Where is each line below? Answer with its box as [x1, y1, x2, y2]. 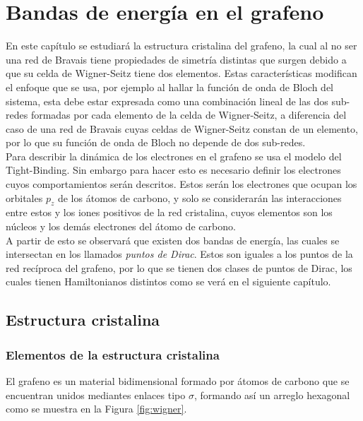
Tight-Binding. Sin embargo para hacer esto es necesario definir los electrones [6, 162, 341, 177]
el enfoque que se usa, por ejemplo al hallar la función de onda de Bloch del [6, 79, 333, 94]
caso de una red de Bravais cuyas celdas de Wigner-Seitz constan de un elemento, [6, 121, 358, 136]
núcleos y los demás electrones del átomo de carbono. [6, 219, 236, 234]
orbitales [6, 190, 43, 205]
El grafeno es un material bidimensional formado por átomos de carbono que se [6, 374, 350, 389]
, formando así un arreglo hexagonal [194, 387, 350, 402]
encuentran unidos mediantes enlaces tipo [6, 387, 186, 402]
